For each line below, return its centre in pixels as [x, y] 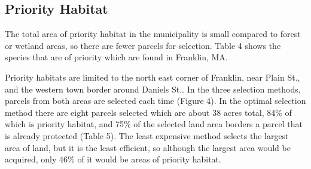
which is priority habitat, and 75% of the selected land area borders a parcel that [154, 124]
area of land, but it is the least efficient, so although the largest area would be [148, 147]
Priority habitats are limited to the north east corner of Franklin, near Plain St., [153, 77]
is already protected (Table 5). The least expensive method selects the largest [147, 135]
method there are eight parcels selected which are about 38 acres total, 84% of [148, 112]
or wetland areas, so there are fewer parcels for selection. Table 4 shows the [143, 45]
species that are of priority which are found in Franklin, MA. [116, 57]
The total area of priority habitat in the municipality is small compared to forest [153, 34]
